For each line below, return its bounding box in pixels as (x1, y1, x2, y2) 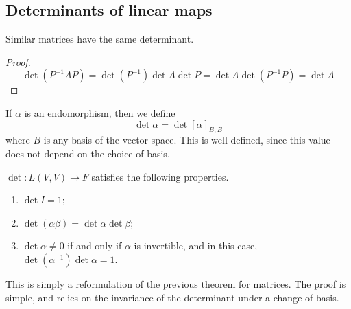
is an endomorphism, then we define (24, 105, 175, 119)
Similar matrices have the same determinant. (5, 32, 194, 46)
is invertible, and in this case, (134, 238, 258, 253)
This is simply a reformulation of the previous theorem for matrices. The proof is (5, 276, 346, 290)
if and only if (67, 238, 122, 253)
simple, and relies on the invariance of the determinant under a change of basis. (5, 290, 339, 304)
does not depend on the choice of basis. (5, 146, 170, 160)
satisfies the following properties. (91, 169, 229, 183)
